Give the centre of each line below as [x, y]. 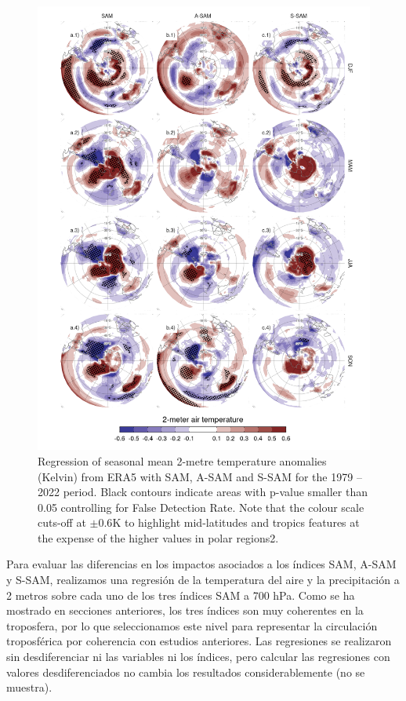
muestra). [29, 687]
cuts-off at [62, 522]
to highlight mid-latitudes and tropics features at [242, 522]
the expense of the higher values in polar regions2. [158, 537]
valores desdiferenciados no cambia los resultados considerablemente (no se [186, 672]
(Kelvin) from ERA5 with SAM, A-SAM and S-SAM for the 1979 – [200, 476]
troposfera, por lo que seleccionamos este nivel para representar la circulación [192, 625]
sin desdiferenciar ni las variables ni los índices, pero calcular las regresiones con [198, 657]
